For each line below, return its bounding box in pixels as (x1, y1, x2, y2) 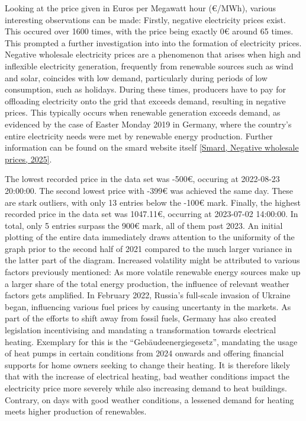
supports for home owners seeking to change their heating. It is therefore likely (5, 358, 291, 371)
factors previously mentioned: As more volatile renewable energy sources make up (5, 266, 301, 278)
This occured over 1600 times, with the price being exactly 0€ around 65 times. (5, 25, 294, 37)
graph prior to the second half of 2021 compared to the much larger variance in (5, 242, 292, 254)
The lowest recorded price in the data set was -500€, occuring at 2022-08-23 (5, 173, 280, 185)
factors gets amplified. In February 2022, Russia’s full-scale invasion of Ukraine (5, 289, 291, 301)
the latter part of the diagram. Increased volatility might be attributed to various (5, 254, 300, 266)
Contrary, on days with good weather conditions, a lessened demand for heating (5, 393, 294, 406)
